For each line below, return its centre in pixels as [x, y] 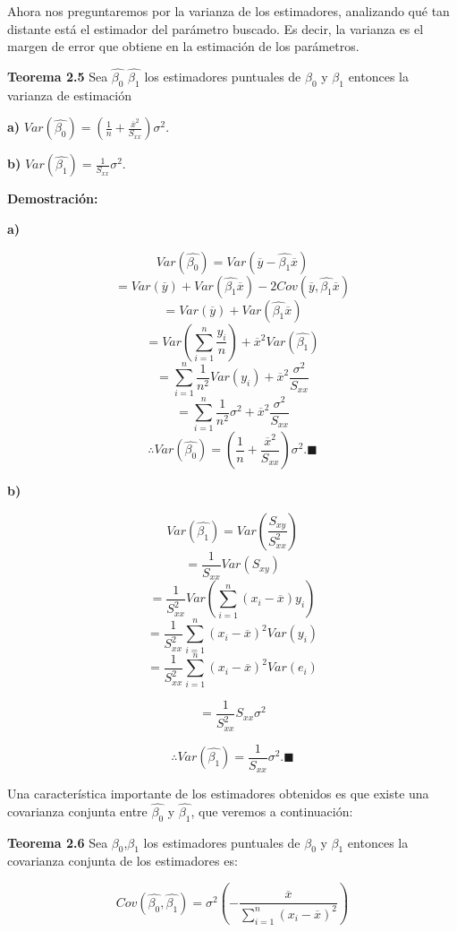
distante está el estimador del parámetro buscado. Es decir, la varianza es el [216, 28]
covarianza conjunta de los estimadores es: [123, 861]
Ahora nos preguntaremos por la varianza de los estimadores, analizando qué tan [228, 11]
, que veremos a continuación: [272, 811]
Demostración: [53, 198]
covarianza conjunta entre [77, 811]
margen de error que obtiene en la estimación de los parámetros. [183, 46]
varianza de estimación [69, 95]
